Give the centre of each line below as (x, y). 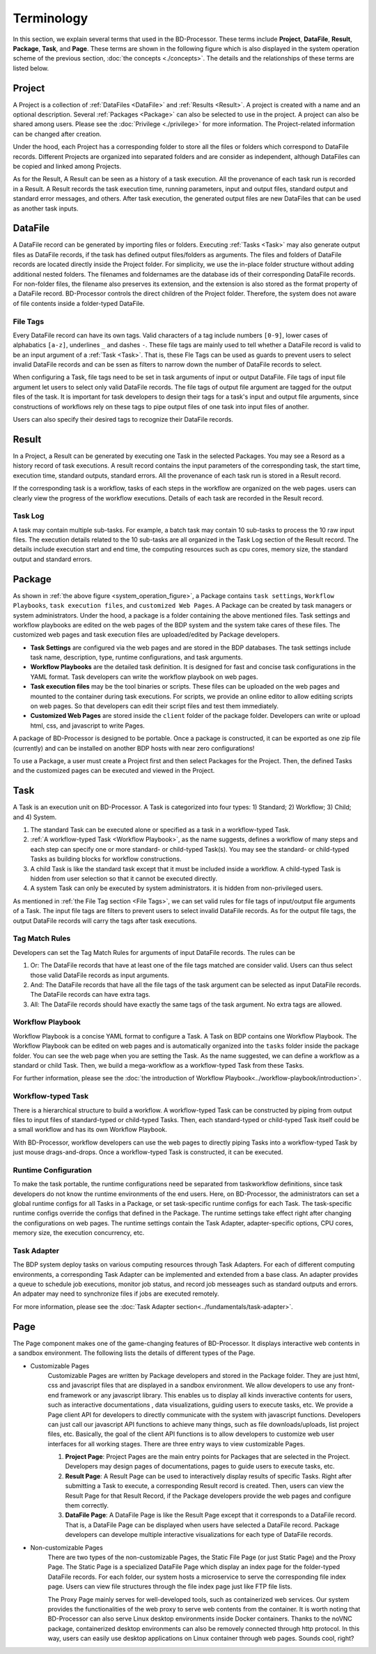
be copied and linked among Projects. (67, 166)
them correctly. (87, 1506)
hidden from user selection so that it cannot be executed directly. (124, 879)
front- (346, 1385)
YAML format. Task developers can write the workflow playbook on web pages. (144, 677)
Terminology (50, 18)
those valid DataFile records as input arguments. (100, 975)
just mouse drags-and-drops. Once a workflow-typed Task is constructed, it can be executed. (148, 1152)
